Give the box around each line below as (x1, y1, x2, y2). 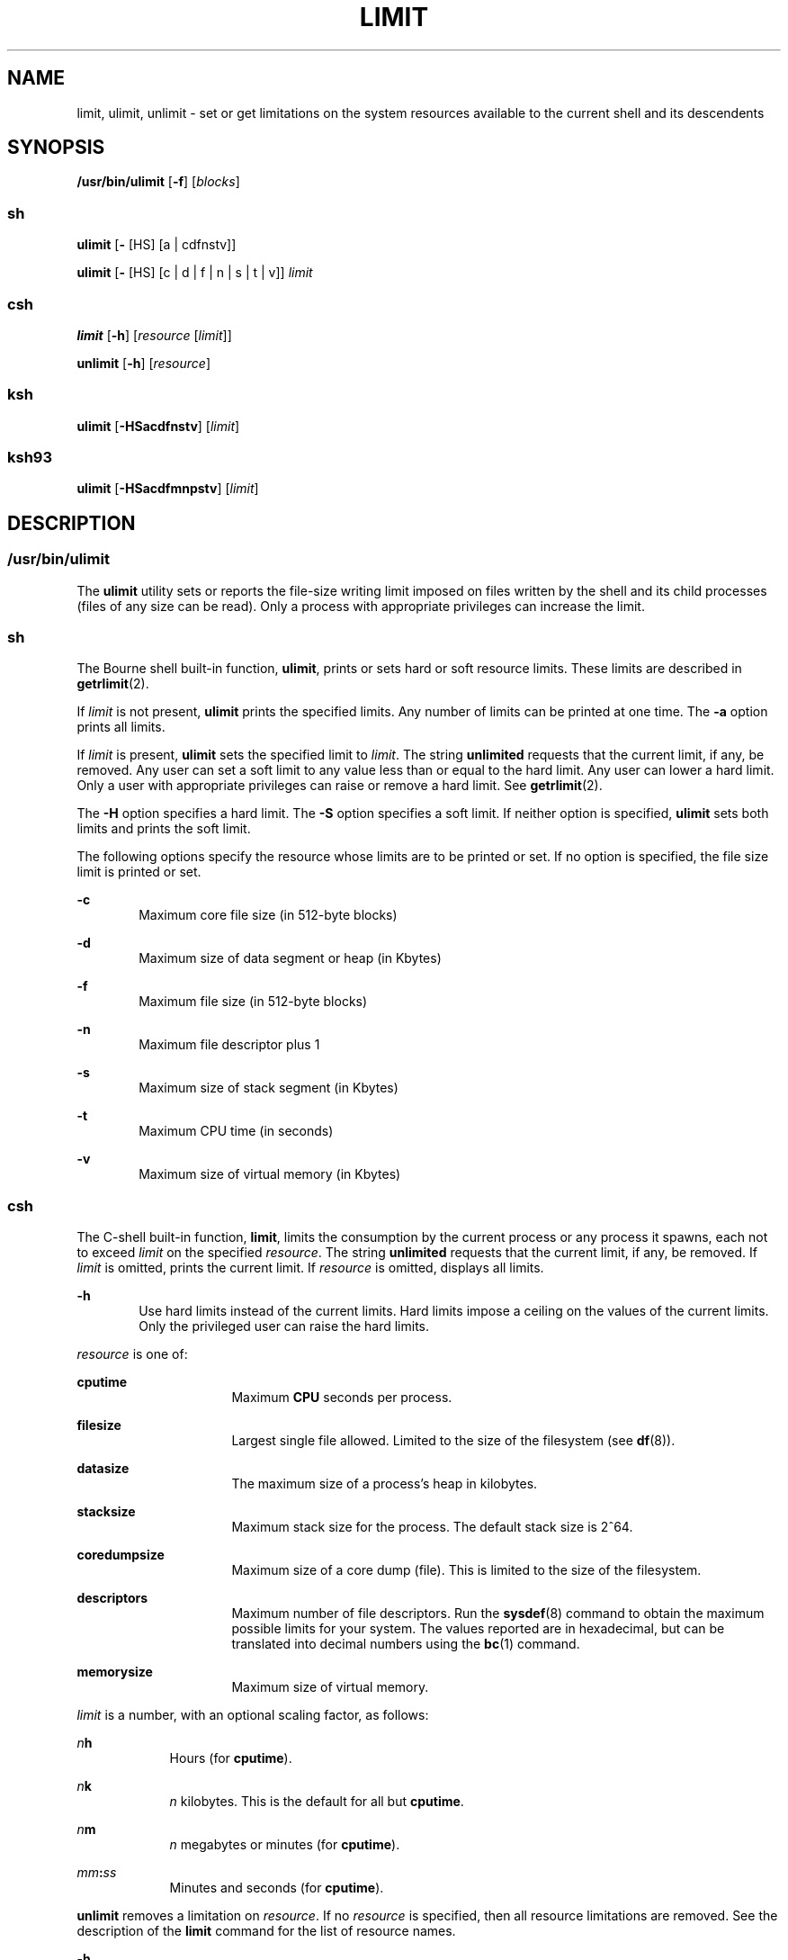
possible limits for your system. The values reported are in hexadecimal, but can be (231, 1621, 725, 1637)
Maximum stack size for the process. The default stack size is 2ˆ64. (231, 1519, 633, 1535)
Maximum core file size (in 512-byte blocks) (139, 907, 398, 923)
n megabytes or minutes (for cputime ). (169, 1837, 400, 1853)
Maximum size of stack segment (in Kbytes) (139, 1080, 398, 1096)
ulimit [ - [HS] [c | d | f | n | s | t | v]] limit (76, 265, 313, 281)
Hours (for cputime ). (169, 1750, 292, 1767)
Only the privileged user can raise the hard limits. (139, 1318, 430, 1335)
